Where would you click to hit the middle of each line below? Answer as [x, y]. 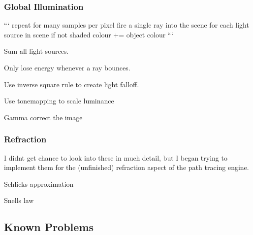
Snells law [19, 200]
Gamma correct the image [43, 117]
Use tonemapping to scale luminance [59, 101]
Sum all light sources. [36, 51]
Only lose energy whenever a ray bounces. [67, 67]
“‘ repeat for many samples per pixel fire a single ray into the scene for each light [126, 25]
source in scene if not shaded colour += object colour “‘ [89, 34]
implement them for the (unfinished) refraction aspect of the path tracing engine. [126, 167]
